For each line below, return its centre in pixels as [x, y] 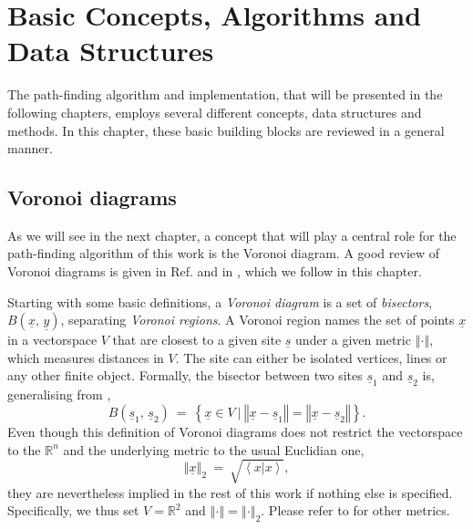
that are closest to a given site [197, 340]
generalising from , [59, 394]
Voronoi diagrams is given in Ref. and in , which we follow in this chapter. [215, 271]
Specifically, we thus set [73, 510]
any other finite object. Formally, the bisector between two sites [185, 375]
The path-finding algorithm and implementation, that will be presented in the [225, 94]
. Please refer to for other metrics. [355, 510]
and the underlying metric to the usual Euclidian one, [214, 449]
